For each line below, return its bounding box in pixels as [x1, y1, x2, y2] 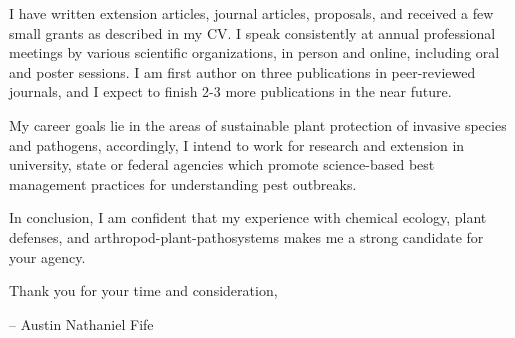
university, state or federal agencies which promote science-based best [9, 154, 435, 175]
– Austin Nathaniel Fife [9, 313, 154, 334]
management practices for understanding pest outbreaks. [9, 173, 357, 194]
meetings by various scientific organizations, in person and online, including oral [9, 42, 500, 63]
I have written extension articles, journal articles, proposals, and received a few [9, 3, 494, 23]
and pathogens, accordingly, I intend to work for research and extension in [9, 134, 465, 155]
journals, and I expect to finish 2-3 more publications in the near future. [9, 81, 452, 102]
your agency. [9, 246, 86, 267]
